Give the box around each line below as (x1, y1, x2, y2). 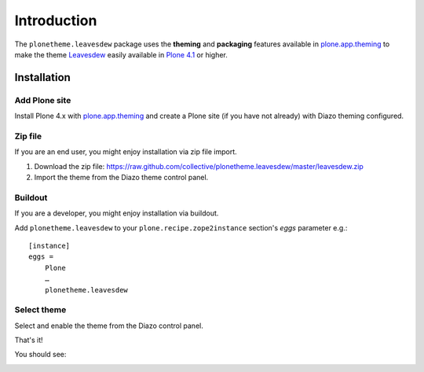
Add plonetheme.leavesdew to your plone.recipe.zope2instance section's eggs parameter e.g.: (14, 223, 348, 232)
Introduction (14, 12, 97, 29)
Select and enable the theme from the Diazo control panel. (14, 321, 203, 330)
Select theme (14, 304, 67, 315)
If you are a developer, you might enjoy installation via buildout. (14, 208, 219, 218)
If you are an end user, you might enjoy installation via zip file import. (14, 147, 237, 157)
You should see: (14, 350, 67, 359)
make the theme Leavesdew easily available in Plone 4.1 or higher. (14, 50, 228, 59)
